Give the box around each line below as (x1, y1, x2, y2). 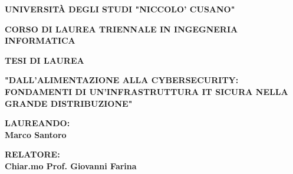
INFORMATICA (5, 34, 75, 47)
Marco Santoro (5, 128, 67, 140)
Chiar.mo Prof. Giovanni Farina (5, 159, 137, 172)
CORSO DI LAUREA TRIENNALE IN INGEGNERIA (5, 22, 238, 35)
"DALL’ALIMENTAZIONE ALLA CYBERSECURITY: (5, 74, 239, 86)
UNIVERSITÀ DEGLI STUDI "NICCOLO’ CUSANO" (5, 3, 235, 15)
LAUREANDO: (5, 117, 70, 129)
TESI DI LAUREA (5, 54, 84, 66)
